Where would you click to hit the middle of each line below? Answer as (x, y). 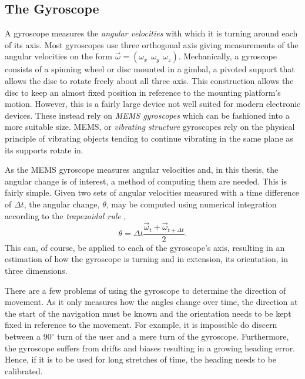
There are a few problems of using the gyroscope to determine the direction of (145, 290)
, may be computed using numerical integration (191, 204)
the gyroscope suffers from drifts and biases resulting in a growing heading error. (150, 348)
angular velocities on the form (58, 56)
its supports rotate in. (44, 150)
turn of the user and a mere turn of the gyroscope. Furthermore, (173, 336)
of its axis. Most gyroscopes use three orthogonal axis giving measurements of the (152, 44)
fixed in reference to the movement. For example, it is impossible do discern (141, 325)
